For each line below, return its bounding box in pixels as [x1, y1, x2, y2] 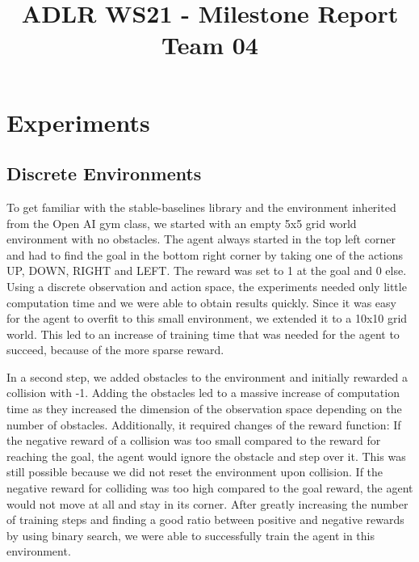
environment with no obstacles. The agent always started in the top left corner [6, 230, 396, 247]
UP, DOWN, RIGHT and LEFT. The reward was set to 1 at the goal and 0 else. [6, 262, 407, 279]
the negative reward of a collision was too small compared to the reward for [6, 432, 381, 449]
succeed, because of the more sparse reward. [6, 341, 224, 358]
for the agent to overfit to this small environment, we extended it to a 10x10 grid [6, 310, 408, 327]
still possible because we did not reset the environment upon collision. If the [6, 463, 383, 480]
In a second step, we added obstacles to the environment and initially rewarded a [6, 368, 409, 385]
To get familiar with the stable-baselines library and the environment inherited [6, 198, 396, 215]
